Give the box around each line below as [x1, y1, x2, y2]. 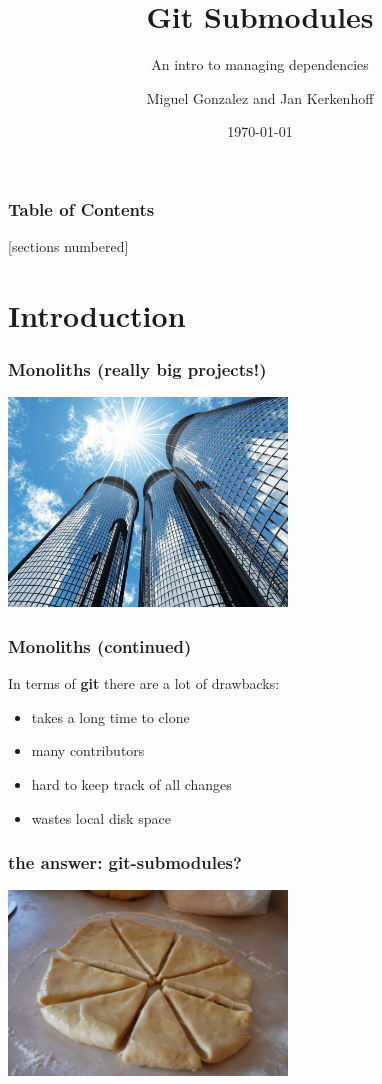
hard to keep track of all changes [31, 773, 232, 794]
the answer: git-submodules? [8, 850, 242, 875]
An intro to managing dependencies [151, 54, 369, 75]
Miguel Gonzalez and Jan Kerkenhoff [146, 87, 374, 108]
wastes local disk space [31, 807, 171, 828]
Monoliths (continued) [8, 633, 192, 658]
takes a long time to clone [31, 706, 190, 727]
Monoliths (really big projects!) [8, 357, 267, 382]
